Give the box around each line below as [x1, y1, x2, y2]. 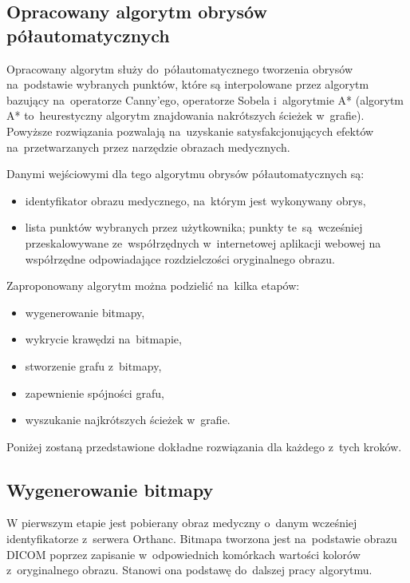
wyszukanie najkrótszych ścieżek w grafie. [25, 411, 231, 428]
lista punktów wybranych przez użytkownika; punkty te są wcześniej [25, 219, 363, 236]
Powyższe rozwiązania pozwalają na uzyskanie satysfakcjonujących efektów [6, 122, 374, 139]
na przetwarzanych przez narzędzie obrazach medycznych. [6, 138, 290, 155]
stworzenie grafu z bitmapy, [25, 357, 162, 374]
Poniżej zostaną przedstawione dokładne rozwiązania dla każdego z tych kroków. [6, 438, 402, 454]
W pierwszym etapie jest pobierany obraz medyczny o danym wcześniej [6, 514, 357, 531]
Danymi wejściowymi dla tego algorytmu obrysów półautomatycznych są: [6, 165, 365, 182]
